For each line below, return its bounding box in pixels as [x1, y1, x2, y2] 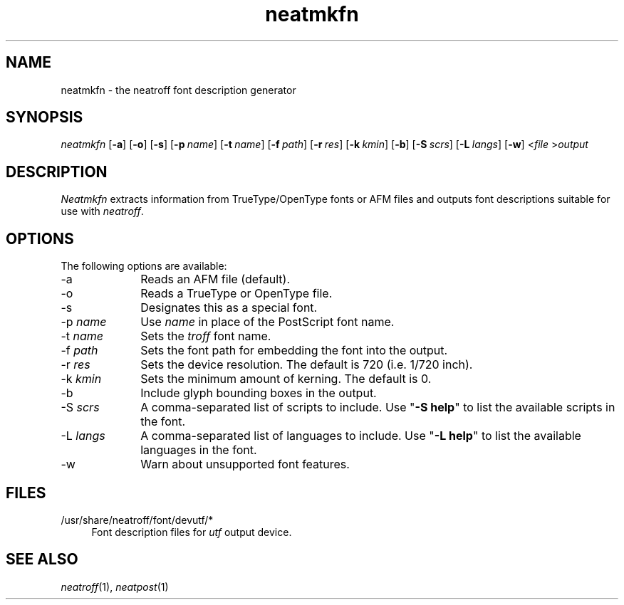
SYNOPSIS [6, 108, 83, 127]
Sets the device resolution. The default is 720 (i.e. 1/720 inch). [140, 357, 473, 372]
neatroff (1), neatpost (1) [61, 580, 169, 593]
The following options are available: [61, 260, 227, 273]
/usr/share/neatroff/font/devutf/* [61, 513, 214, 526]
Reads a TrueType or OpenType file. [140, 286, 333, 301]
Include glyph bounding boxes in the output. [140, 386, 377, 401]
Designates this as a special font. [140, 300, 318, 315]
